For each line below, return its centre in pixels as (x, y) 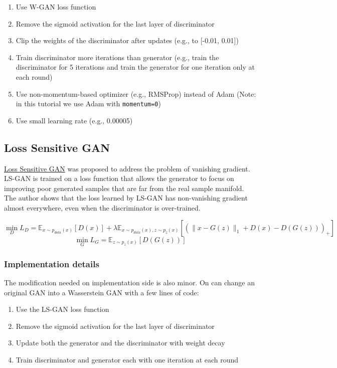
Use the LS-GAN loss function (62, 309)
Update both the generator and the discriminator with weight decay (120, 343)
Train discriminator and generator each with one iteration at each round (127, 359)
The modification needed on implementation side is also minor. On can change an (129, 283)
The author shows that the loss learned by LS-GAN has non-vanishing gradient (126, 198)
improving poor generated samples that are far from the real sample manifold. (124, 188)
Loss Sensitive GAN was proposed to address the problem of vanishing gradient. (127, 168)
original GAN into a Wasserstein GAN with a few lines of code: (102, 292)
